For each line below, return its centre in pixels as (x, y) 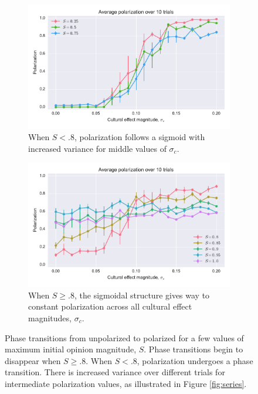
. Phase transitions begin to (193, 349)
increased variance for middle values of (97, 148)
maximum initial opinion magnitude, (71, 349)
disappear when (33, 360)
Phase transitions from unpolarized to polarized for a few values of (124, 337)
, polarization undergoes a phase (195, 360)
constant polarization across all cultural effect (110, 306)
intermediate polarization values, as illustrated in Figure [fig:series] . (126, 383)
